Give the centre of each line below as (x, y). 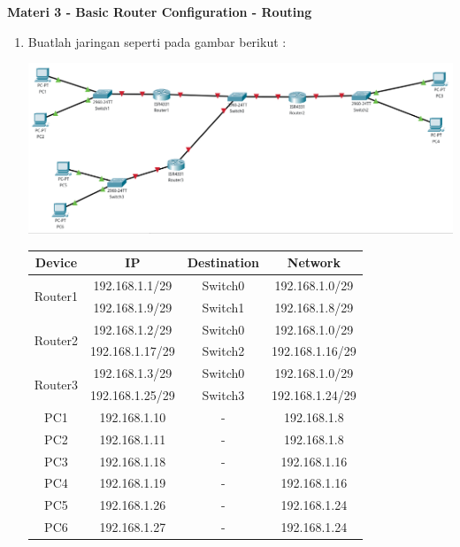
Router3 (56, 384)
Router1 (56, 296)
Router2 (56, 339)
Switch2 (223, 351)
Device (56, 262)
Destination (223, 262)
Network (314, 262)
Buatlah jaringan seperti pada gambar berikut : (157, 41)
